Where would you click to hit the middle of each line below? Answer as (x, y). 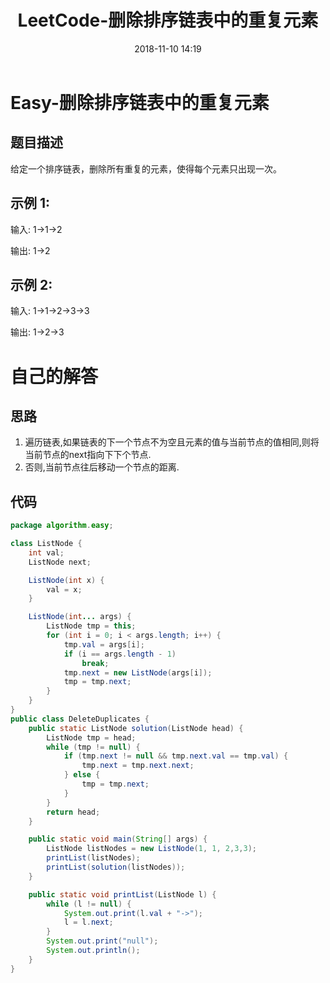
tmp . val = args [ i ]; (104, 644)
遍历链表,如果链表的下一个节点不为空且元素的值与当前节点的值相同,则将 (172, 442)
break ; (95, 663)
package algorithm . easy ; (62, 526)
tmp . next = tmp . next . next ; (138, 766)
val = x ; (64, 589)
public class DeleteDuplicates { (80, 719)
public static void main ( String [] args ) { (118, 839)
